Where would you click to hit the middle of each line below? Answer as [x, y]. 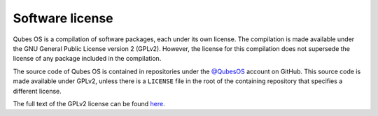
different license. [37, 91]
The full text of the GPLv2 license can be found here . [89, 103]
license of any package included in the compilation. [87, 59]
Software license [63, 18]
